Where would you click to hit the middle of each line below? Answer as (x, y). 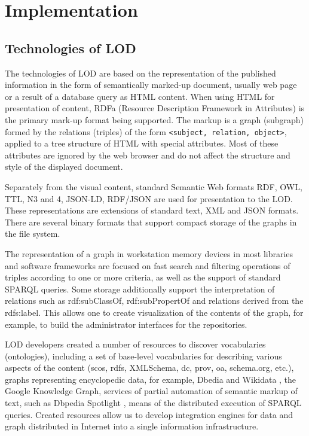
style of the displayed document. (64, 167)
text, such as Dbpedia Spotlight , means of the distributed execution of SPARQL (153, 403)
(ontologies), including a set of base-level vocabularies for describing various (143, 356)
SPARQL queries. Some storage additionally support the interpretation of (140, 289)
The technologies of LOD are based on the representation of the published (140, 73)
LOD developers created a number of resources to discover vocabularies (135, 344)
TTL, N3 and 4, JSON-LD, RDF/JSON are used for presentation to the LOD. (149, 198)
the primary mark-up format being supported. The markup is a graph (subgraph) (154, 119)
